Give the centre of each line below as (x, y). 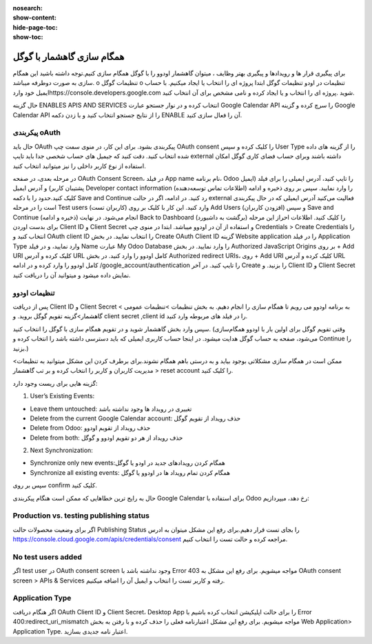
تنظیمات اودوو (34, 293)
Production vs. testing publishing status (81, 516)
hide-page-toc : (35, 27)
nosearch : (28, 8)
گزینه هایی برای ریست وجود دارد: (55, 383)
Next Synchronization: (61, 450)
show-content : (34, 18)
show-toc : (28, 37)
